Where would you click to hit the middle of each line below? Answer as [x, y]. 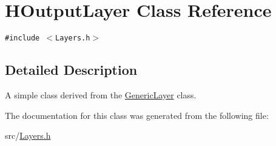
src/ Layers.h [28, 135]
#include [22, 38]
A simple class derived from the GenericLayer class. [101, 94]
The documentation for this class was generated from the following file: [137, 115]
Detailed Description [71, 70]
